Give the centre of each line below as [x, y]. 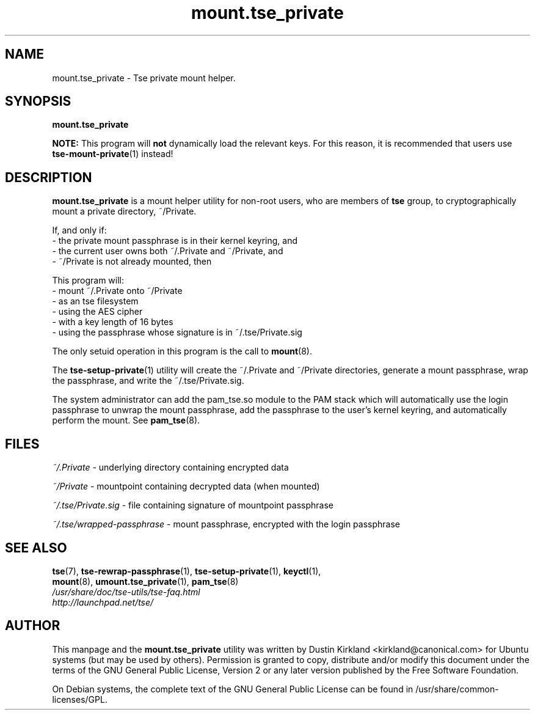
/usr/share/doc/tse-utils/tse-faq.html [126, 592]
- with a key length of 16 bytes [113, 322]
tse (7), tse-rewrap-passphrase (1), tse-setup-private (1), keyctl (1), [187, 571]
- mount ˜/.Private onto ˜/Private [117, 291]
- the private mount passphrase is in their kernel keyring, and [175, 241]
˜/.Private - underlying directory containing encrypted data [170, 468]
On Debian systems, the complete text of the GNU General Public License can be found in [233, 689]
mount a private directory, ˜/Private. [124, 211]
